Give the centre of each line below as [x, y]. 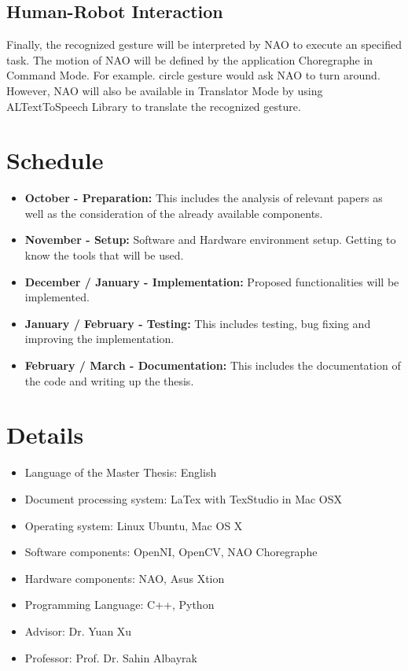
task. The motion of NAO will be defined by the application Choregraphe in [190, 59]
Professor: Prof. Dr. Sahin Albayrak [111, 657]
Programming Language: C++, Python [119, 605]
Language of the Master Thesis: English [121, 472]
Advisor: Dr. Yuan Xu [78, 630]
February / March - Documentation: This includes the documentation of [213, 365]
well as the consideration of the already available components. [174, 213]
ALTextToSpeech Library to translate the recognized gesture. [154, 106]
